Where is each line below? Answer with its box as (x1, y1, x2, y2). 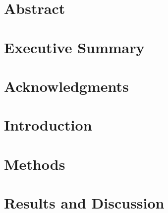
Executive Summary (4, 37, 145, 57)
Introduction (4, 115, 92, 135)
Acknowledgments (4, 75, 129, 96)
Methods (4, 153, 65, 174)
